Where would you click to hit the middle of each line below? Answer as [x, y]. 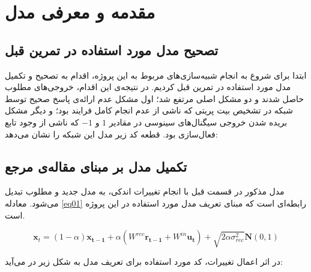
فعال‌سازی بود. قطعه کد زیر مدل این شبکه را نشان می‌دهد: [111, 134]
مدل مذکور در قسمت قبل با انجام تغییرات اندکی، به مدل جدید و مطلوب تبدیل [145, 191]
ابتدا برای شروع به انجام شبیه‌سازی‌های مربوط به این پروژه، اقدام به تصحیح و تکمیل [156, 75]
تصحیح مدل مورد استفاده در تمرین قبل [112, 50]
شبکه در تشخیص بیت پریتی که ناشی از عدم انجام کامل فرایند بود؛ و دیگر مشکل [149, 110]
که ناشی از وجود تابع [42, 122]
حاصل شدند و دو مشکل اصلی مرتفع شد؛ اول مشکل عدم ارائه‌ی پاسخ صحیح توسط [155, 98]
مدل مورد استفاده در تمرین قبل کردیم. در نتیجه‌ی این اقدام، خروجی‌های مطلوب [148, 87]
